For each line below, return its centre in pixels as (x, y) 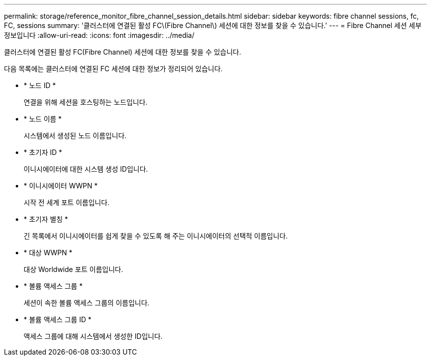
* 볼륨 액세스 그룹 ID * (58, 319)
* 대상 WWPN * (48, 253)
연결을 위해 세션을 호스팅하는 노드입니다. (86, 102)
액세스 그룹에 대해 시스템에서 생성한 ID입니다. (93, 336)
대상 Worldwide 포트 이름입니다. (74, 269)
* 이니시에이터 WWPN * (61, 186)
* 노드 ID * (40, 85)
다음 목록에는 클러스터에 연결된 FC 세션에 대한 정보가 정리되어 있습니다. (113, 69)
